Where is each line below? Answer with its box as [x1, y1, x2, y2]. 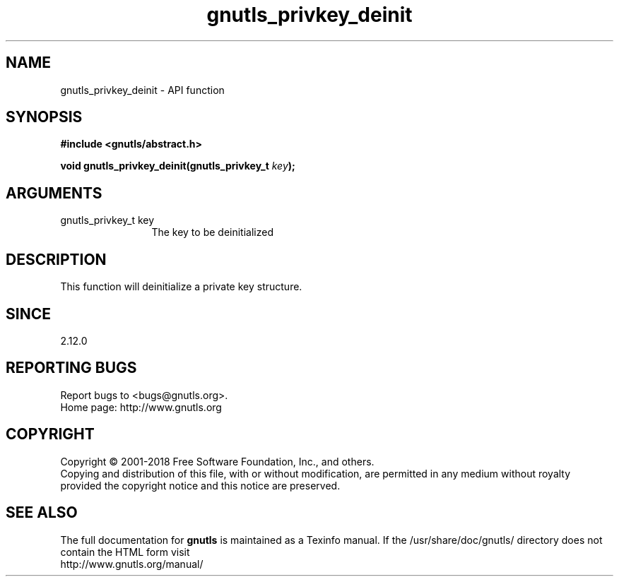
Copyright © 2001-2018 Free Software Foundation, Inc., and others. [60, 455, 375, 468]
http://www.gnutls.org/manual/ [60, 557, 204, 570]
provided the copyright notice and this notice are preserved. [60, 479, 341, 492]
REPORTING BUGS [6, 359, 137, 377]
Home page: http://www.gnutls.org [60, 400, 222, 413]
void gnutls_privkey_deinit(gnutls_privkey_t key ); [60, 160, 295, 172]
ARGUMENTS [6, 184, 102, 202]
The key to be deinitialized [151, 226, 273, 239]
